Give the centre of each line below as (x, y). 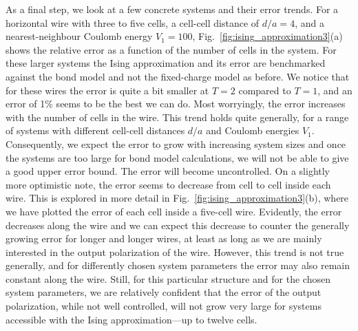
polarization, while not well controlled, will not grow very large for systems (164, 306)
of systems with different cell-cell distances (95, 130)
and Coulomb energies (253, 130)
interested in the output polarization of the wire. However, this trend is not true (175, 252)
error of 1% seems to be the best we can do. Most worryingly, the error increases (176, 104)
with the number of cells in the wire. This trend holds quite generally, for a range (177, 117)
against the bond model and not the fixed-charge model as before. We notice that (178, 76)
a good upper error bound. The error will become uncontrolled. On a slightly (168, 171)
